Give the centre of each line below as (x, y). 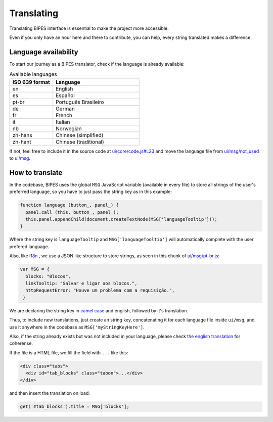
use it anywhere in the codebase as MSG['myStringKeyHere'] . (77, 327)
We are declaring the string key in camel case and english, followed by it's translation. (99, 310)
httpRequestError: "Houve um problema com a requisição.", (100, 290)
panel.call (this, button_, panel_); (72, 212)
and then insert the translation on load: (50, 393)
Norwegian (69, 128)
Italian (63, 122)
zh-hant (22, 142)
